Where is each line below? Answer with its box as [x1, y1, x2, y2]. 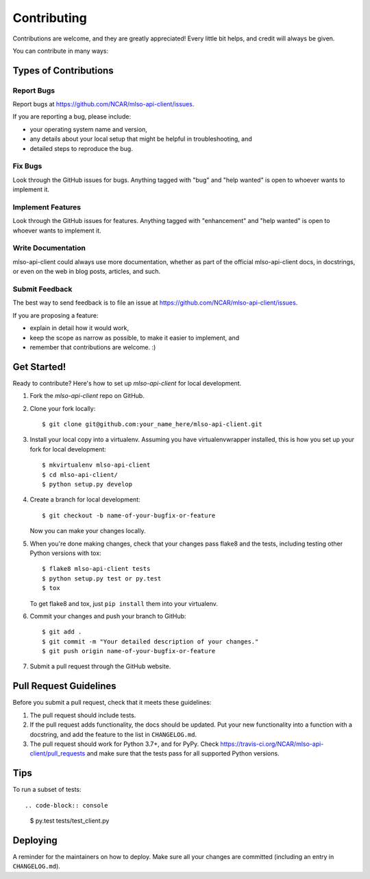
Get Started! [12, 361, 66, 373]
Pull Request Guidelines [12, 680, 116, 692]
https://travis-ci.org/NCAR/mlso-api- [220, 740, 324, 748]
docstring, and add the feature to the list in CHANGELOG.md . [29, 730, 197, 738]
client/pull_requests [29, 749, 86, 758]
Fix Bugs [12, 161, 42, 171]
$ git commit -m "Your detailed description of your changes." [42, 637, 259, 645]
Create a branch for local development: [29, 495, 140, 504]
